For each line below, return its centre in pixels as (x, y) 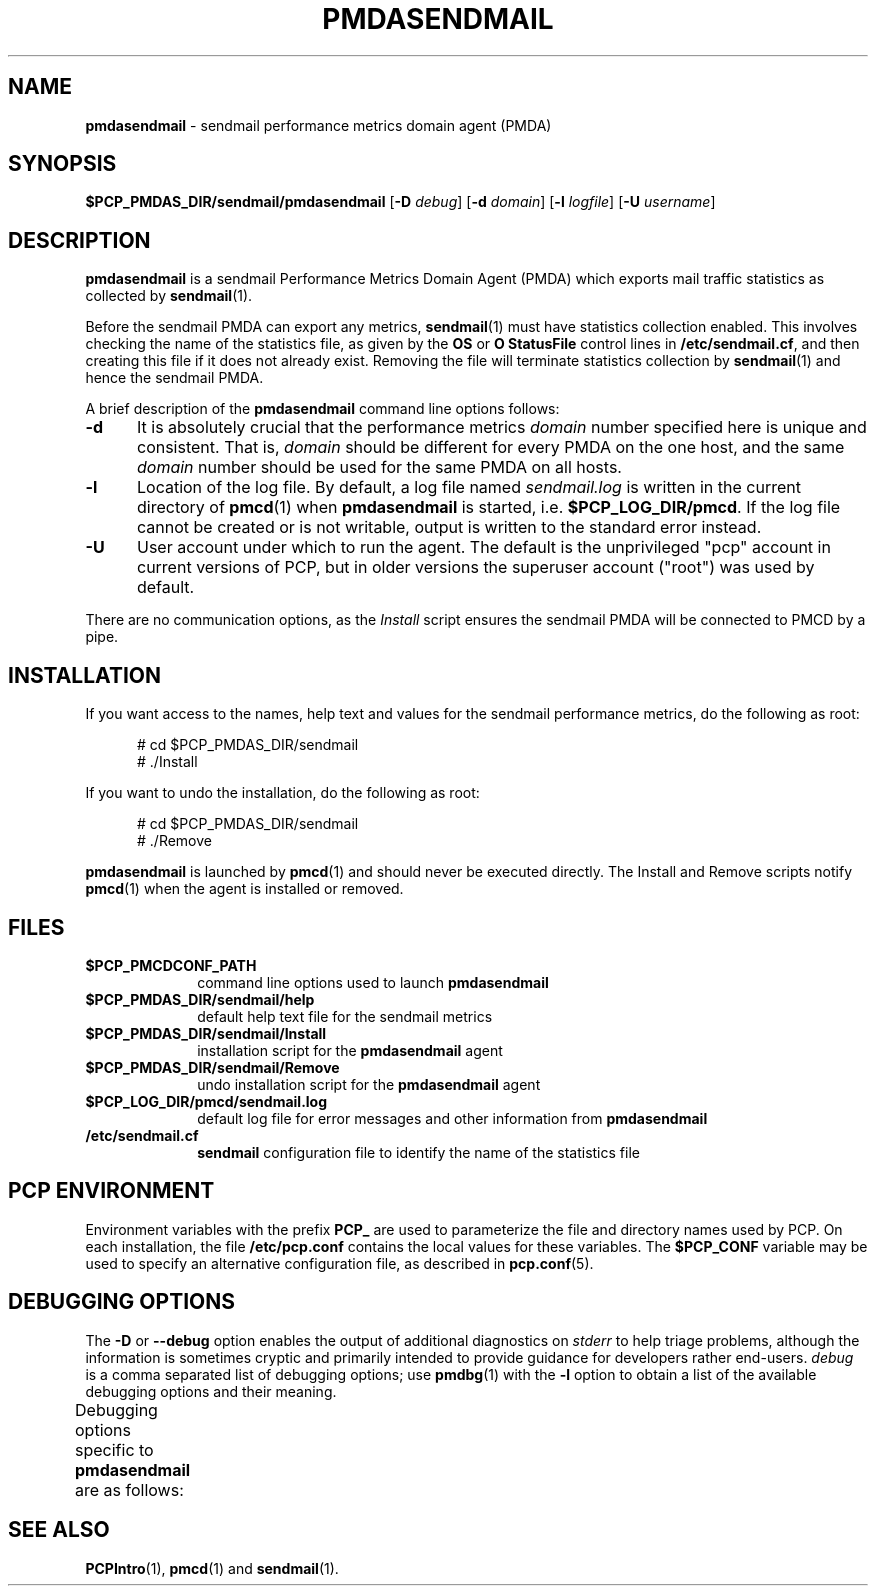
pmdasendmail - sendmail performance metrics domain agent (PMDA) (318, 125)
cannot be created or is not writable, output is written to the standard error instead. (449, 527)
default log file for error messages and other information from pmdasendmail (452, 1118)
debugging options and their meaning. (211, 1391)
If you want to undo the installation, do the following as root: (282, 793)
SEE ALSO (59, 1530)
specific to (114, 1449)
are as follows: (129, 1489)
